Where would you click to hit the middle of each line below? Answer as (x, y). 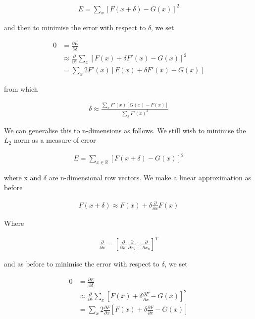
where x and (23, 178)
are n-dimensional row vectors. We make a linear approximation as (150, 178)
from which (21, 88)
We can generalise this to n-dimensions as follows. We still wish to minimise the (125, 130)
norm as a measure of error (55, 140)
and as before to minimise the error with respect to (82, 264)
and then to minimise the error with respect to (75, 27)
